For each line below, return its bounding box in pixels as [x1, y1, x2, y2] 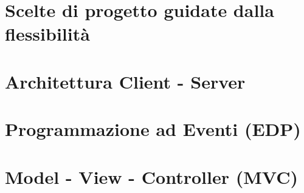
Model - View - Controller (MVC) [5, 164, 298, 189]
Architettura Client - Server [5, 69, 246, 93]
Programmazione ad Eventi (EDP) [5, 117, 301, 141]
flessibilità [5, 21, 90, 46]
